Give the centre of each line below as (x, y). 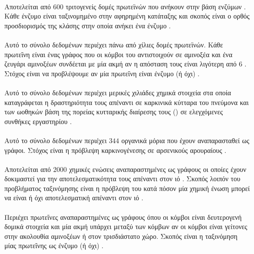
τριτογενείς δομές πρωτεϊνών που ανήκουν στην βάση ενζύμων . (156, 6)
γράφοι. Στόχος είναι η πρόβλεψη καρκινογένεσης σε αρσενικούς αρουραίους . (116, 150)
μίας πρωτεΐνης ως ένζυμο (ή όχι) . (54, 245)
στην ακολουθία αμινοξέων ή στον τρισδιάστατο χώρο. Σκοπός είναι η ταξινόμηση (121, 236)
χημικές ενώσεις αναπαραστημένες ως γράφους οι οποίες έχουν (157, 169)
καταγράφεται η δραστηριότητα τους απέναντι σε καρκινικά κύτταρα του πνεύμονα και (127, 102)
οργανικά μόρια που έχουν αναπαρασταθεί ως (186, 140)
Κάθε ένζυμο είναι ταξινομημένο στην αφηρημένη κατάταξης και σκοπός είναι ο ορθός (127, 16)
